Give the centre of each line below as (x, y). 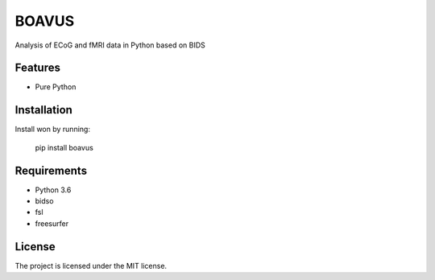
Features (37, 68)
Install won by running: (52, 130)
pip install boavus (64, 147)
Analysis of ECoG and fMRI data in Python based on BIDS (110, 45)
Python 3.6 (53, 190)
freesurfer (52, 223)
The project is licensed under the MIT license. (91, 266)
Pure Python (56, 87)
